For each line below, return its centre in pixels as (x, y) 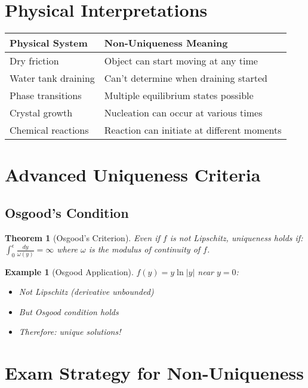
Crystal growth (41, 113)
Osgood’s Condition (67, 212)
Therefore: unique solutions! (70, 332)
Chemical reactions (49, 130)
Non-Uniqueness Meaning (166, 43)
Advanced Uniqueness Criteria (133, 175)
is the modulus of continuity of (144, 249)
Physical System (49, 43)
